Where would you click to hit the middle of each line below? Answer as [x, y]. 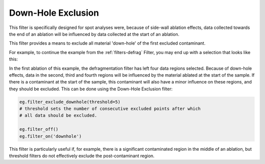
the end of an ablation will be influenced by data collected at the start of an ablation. [94, 34]
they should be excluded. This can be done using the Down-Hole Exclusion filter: [91, 89]
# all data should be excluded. [58, 116]
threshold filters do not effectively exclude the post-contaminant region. [82, 156]
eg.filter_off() [39, 129]
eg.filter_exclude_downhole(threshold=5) [70, 102]
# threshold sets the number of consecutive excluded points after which [110, 109]
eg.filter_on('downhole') [51, 136]
